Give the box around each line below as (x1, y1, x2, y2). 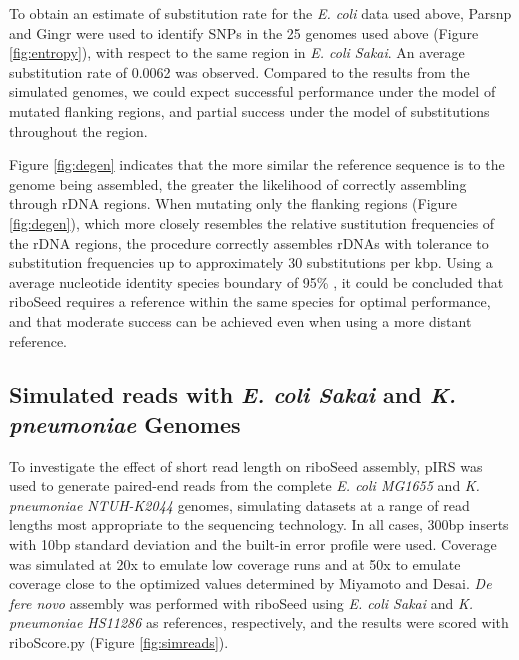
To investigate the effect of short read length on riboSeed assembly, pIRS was (9, 455, 483, 476)
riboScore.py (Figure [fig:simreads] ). (9, 632, 229, 653)
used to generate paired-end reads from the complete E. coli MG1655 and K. (9, 475, 480, 496)
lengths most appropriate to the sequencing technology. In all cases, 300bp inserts (9, 514, 509, 535)
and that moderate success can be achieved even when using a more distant (9, 310, 472, 331)
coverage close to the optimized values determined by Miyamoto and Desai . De (9, 573, 492, 594)
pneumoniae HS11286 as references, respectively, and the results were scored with (9, 612, 509, 633)
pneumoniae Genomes (9, 408, 241, 439)
